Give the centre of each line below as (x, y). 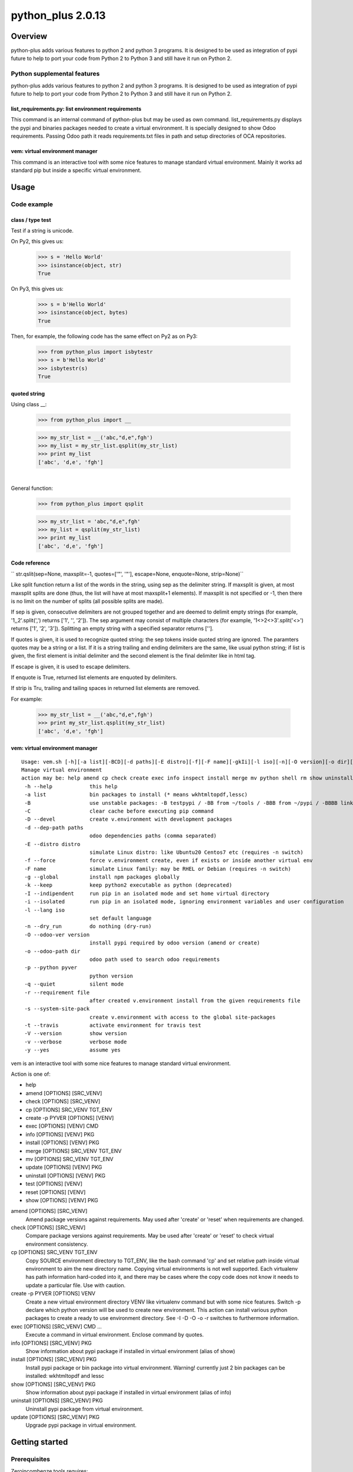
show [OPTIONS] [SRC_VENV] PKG (53, 1384)
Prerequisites (30, 1459)
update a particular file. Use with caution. (76, 1285)
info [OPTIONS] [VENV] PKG (60, 1134)
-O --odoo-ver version (57, 934)
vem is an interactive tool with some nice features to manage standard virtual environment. (121, 1063)
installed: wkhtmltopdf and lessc (65, 1376)
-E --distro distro (52, 844)
